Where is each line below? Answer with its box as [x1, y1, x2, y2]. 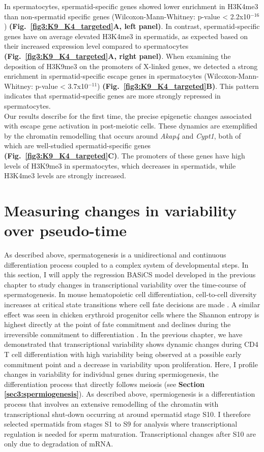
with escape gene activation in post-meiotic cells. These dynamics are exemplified [4, 120, 257, 131]
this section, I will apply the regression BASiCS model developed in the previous [4, 269, 256, 280]
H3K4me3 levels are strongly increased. [4, 170, 126, 181]
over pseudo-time [4, 220, 127, 241]
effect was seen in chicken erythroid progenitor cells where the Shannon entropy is [4, 309, 259, 319]
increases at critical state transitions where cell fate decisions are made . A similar [4, 299, 260, 309]
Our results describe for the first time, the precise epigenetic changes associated [4, 110, 252, 121]
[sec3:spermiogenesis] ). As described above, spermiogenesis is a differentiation [4, 389, 255, 399]
